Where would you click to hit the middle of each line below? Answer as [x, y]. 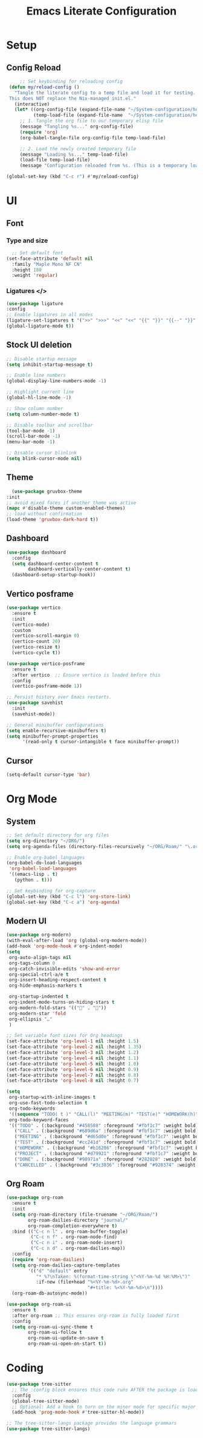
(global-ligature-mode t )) [40, 326]
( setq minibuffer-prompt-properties [52, 736]
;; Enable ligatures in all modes [50, 315]
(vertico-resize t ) [36, 647]
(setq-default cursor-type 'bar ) [48, 775]
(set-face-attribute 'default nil [50, 259]
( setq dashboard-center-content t [55, 564]
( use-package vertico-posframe [46, 664]
